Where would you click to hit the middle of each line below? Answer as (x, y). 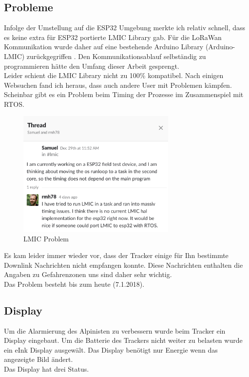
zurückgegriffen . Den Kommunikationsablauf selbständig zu (116, 56)
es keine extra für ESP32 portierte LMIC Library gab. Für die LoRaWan (113, 37)
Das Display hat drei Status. (47, 368)
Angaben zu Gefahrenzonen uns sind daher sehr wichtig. (88, 274)
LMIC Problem (46, 239)
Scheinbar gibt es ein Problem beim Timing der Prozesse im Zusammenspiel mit (124, 94)
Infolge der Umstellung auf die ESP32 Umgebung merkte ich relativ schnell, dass (125, 28)
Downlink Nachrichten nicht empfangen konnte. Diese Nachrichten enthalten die (124, 265)
